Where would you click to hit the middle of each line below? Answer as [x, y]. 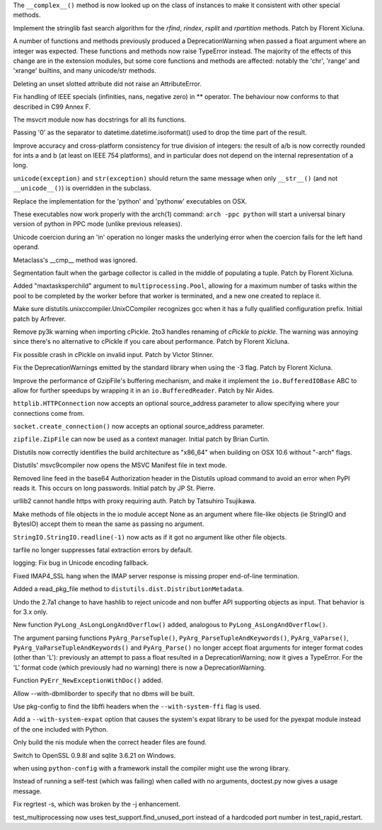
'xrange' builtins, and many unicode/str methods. [85, 71]
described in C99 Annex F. [52, 107]
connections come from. [49, 413]
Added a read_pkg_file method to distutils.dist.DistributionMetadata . [128, 589]
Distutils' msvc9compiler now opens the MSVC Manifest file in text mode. [120, 465]
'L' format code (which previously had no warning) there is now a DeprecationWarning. [139, 667]
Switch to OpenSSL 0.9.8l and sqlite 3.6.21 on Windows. [94, 755]
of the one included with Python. [61, 729]
